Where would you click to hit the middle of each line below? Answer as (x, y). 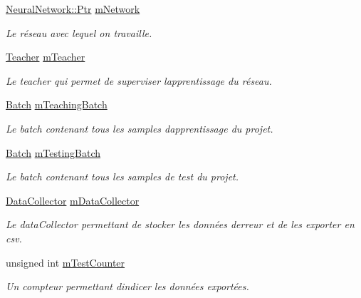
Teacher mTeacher (46, 57)
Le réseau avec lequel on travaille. (79, 32)
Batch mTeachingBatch (57, 104)
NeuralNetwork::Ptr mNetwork (73, 9)
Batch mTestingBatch (53, 152)
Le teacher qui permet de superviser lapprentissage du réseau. (139, 80)
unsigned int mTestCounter (66, 262)
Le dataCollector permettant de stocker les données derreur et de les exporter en (180, 224)
